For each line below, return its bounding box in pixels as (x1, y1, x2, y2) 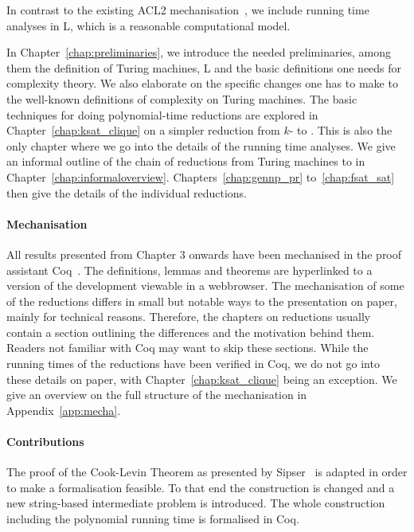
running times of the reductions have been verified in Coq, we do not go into (6, 355, 380, 372)
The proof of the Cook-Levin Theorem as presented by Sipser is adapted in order (6, 464, 408, 480)
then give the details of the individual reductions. (6, 184, 248, 201)
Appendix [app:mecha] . (6, 401, 121, 418)
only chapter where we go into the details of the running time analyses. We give (6, 137, 396, 154)
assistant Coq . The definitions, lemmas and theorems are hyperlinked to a (6, 261, 373, 278)
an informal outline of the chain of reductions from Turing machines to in (6, 153, 365, 170)
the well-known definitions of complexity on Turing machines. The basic (6, 90, 357, 107)
